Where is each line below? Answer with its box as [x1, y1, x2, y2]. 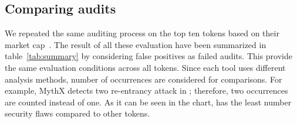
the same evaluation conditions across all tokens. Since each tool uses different [5, 61, 286, 73]
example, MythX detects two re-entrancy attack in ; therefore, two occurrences [5, 84, 288, 97]
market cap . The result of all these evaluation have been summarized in [5, 38, 266, 50]
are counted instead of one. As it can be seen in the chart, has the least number [5, 95, 292, 108]
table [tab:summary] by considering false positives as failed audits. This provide [5, 50, 293, 62]
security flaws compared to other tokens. [5, 107, 150, 119]
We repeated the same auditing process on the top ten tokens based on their [5, 27, 279, 39]
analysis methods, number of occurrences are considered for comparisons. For [5, 73, 282, 85]
